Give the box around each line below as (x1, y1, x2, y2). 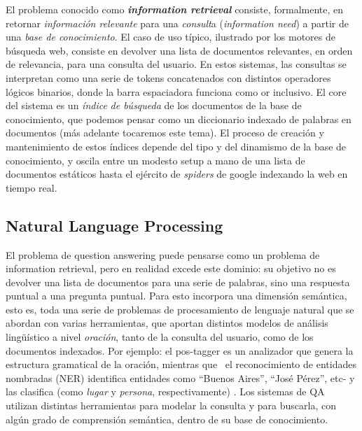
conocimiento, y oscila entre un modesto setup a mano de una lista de (6, 153, 305, 167)
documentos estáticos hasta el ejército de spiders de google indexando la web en (6, 167, 348, 181)
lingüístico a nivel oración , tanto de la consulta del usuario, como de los (6, 330, 314, 344)
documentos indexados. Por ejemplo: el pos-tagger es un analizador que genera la (6, 343, 354, 358)
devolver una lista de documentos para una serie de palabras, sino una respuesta (6, 274, 350, 289)
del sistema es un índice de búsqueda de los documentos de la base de (6, 98, 302, 113)
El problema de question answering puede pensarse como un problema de (6, 247, 320, 262)
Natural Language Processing (6, 214, 223, 236)
